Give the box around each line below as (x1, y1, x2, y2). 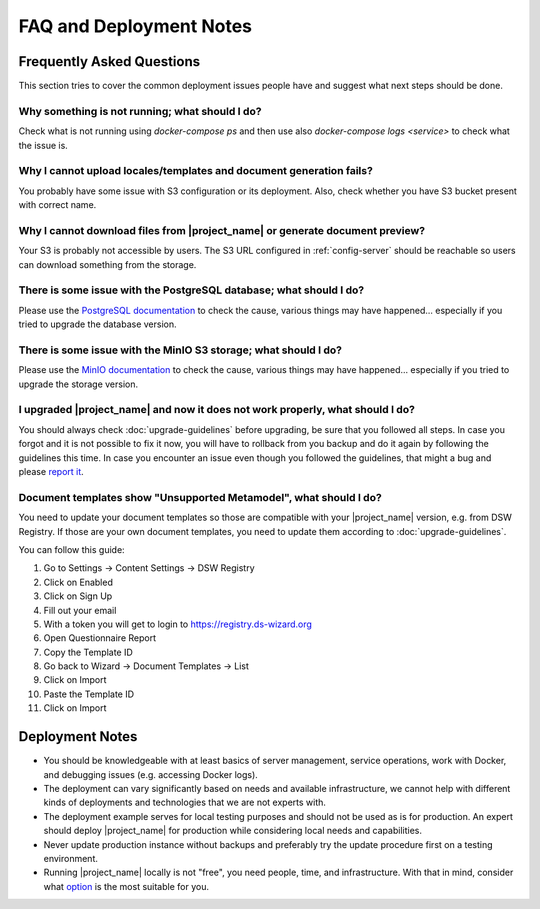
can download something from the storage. (18, 258, 197, 270)
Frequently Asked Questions (18, 53, 201, 70)
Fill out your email (43, 604, 117, 616)
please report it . (18, 466, 84, 478)
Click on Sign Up (43, 590, 113, 602)
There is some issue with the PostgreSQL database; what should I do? (18, 283, 365, 297)
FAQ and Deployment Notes (18, 15, 253, 37)
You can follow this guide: (18, 543, 125, 555)
